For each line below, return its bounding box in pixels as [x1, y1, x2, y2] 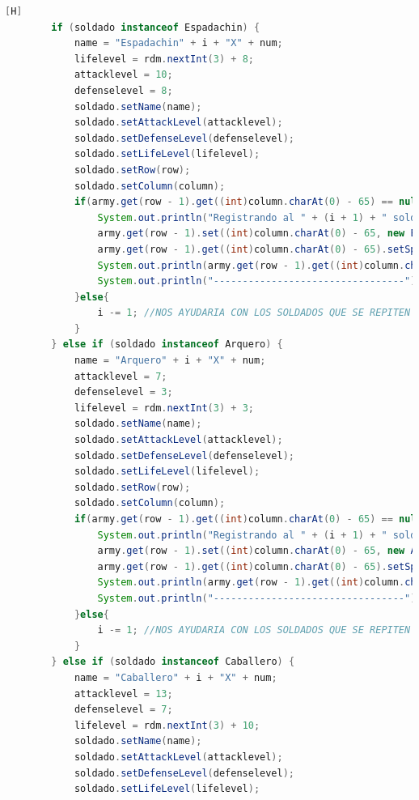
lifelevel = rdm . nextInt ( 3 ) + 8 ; [74, 53, 254, 65]
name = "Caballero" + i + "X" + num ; [74, 671, 277, 683]
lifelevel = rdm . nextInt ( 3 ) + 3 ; [74, 402, 254, 414]
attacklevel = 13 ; [74, 687, 173, 700]
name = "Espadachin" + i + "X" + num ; [74, 37, 283, 49]
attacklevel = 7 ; [74, 370, 167, 382]
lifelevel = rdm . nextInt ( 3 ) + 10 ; [74, 719, 260, 731]
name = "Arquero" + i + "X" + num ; [74, 355, 266, 367]
